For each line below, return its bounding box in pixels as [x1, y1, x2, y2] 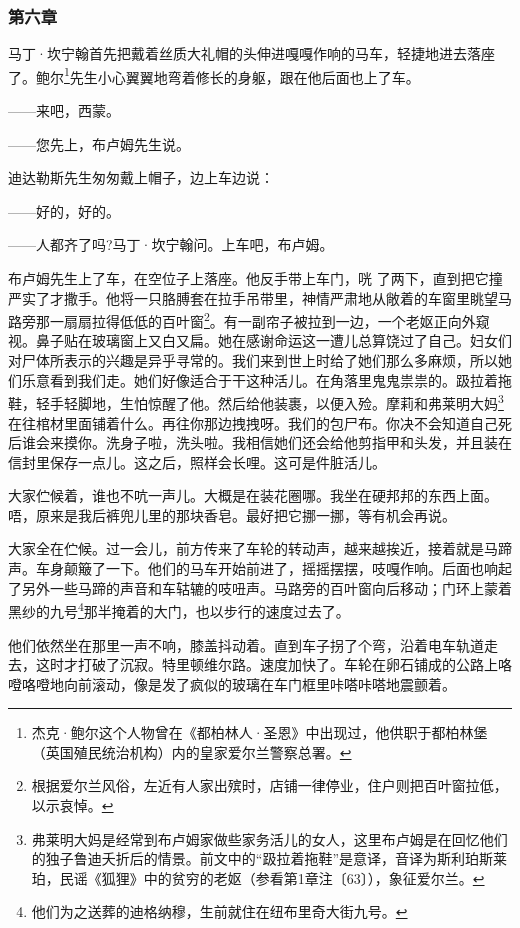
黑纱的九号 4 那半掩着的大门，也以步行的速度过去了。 [8, 598, 350, 621]
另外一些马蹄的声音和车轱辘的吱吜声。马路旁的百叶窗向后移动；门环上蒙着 [21, 577, 512, 598]
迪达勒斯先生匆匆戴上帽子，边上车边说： [8, 167, 274, 188]
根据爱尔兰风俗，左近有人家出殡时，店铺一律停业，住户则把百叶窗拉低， [31, 775, 508, 796]
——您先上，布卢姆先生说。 [8, 133, 190, 154]
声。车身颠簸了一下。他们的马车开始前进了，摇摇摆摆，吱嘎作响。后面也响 [8, 558, 498, 579]
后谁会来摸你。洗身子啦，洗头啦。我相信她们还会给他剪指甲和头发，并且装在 [8, 432, 512, 453]
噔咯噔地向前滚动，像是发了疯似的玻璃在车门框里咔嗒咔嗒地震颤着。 [8, 673, 456, 694]
